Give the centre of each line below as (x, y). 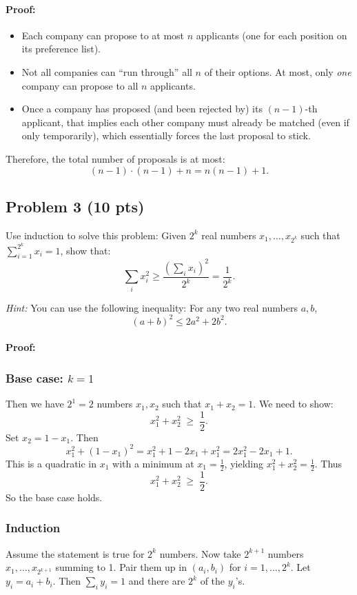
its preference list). (61, 49)
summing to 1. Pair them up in (121, 567)
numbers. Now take (200, 553)
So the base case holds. (54, 497)
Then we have (35, 404)
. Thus (328, 464)
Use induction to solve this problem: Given (96, 235)
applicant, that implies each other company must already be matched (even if (185, 122)
